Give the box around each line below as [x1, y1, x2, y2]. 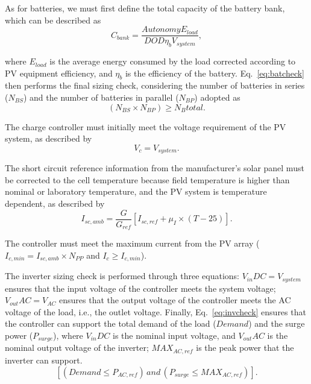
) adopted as [194, 91, 240, 104]
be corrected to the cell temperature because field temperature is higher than [5, 173, 290, 186]
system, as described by [5, 132, 92, 145]
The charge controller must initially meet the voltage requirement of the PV [5, 120, 286, 133]
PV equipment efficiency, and [5, 66, 113, 79]
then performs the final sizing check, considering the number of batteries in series [5, 79, 305, 92]
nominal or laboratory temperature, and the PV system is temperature [5, 185, 267, 198]
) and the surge [248, 317, 305, 330]
